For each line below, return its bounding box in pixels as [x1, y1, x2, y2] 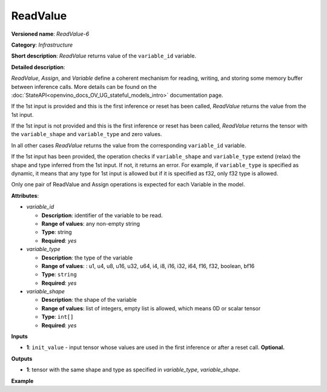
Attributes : [11, 192, 39, 199]
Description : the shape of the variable [41, 296, 137, 304]
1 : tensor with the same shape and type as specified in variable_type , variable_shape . [26, 366, 240, 373]
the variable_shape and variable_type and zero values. [11, 131, 162, 138]
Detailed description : [11, 64, 65, 71]
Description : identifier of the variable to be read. [41, 212, 163, 219]
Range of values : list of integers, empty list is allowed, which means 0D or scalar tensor [41, 304, 261, 312]
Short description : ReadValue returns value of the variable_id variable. [11, 52, 197, 60]
